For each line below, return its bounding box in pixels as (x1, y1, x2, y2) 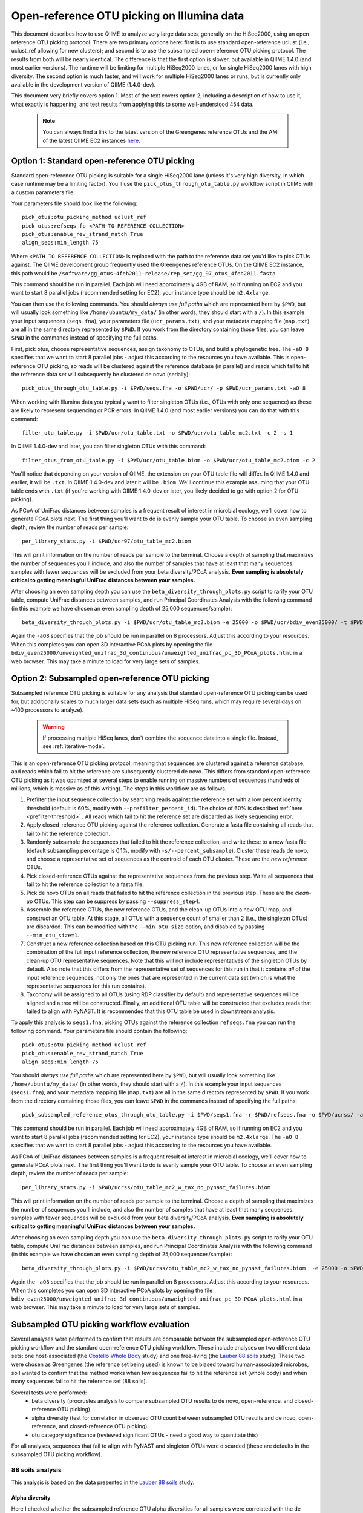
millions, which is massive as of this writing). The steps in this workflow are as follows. (11, 784, 227, 792)
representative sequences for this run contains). (26, 982, 146, 990)
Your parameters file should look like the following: (11, 200, 137, 207)
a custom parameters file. (11, 188, 75, 196)
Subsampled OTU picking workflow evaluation (11, 1319, 190, 1330)
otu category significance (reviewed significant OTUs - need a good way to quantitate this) (31, 1431, 258, 1439)
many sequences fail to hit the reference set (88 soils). (11, 1377, 148, 1385)
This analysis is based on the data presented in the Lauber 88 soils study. (11, 1479, 195, 1486)
